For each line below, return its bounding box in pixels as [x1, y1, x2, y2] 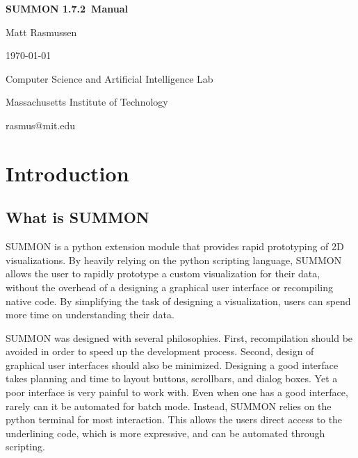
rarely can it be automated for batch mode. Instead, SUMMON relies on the [6, 398, 332, 413]
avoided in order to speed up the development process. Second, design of [6, 344, 314, 359]
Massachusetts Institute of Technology [6, 95, 168, 109]
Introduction [6, 158, 129, 187]
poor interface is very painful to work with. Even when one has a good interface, [6, 385, 348, 400]
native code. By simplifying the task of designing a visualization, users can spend [6, 293, 351, 308]
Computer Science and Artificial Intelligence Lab [6, 71, 213, 85]
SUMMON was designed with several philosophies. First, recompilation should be [6, 330, 353, 345]
